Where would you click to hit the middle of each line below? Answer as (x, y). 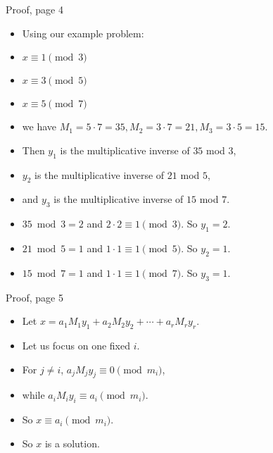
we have (39, 126)
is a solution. (72, 443)
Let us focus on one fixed (76, 345)
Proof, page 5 (34, 297)
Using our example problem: (83, 33)
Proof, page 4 (34, 9)
